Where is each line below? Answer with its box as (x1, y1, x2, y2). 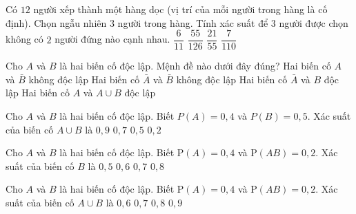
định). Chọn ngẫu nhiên (6, 15, 107, 30)
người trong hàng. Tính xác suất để (117, 15, 268, 30)
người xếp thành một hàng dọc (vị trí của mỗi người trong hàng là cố (33, 2, 328, 16)
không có (6, 32, 43, 46)
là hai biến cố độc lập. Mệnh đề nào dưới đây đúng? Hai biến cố (59, 58, 331, 73)
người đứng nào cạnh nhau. (55, 32, 170, 46)
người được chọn (279, 15, 348, 30)
